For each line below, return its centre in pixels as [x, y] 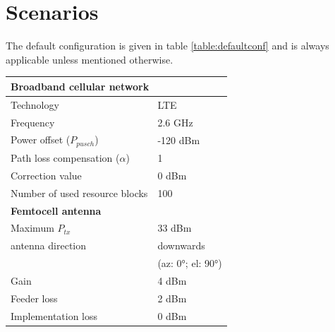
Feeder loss [34, 298]
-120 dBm [179, 140]
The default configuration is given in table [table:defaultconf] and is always [167, 46]
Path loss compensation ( [65, 158]
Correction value [46, 175]
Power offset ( [41, 140]
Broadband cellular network [80, 86]
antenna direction [49, 245]
